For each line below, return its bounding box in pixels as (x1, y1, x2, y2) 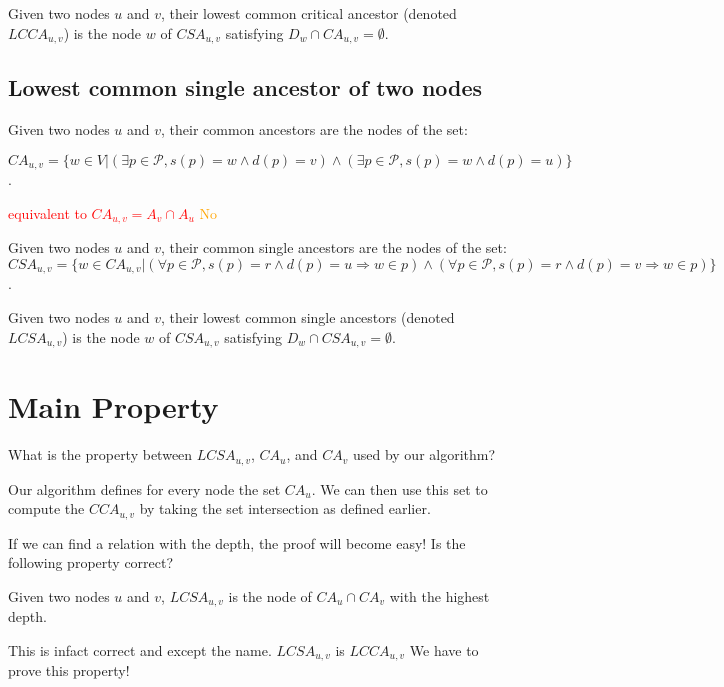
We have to (409, 639, 479, 660)
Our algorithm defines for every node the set (8, 478, 281, 499)
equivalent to (8, 202, 87, 223)
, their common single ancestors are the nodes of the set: (161, 237, 507, 258)
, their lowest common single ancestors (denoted (161, 306, 455, 327)
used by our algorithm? (352, 444, 496, 465)
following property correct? (8, 552, 174, 573)
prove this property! (8, 660, 130, 681)
